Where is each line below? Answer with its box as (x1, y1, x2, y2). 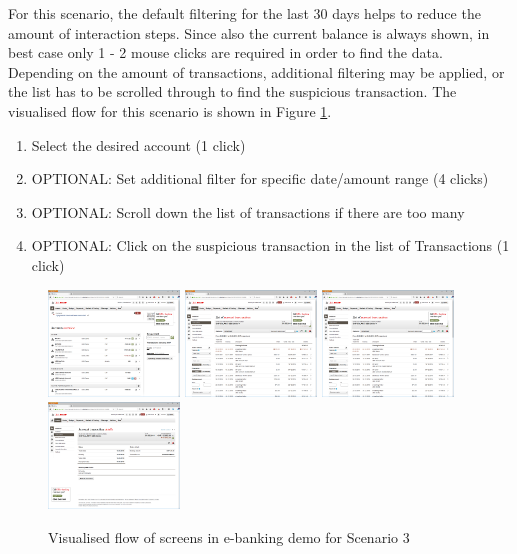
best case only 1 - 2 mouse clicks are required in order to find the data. (8, 42, 443, 63)
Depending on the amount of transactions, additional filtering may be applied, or (8, 61, 505, 82)
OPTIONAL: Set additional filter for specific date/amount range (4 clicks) (31, 168, 489, 189)
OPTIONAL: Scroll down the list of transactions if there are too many (31, 201, 465, 222)
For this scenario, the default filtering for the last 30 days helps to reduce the (8, 3, 481, 23)
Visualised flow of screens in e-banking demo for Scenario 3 (48, 526, 410, 547)
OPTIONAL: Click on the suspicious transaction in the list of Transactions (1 (31, 235, 510, 256)
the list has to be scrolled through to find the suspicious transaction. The (8, 81, 457, 102)
